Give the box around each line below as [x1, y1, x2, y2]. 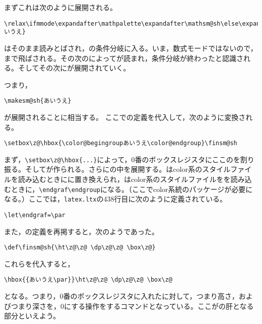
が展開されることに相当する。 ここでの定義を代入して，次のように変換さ [4, 111, 246, 122]
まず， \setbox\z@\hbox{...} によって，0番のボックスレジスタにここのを [4, 154, 240, 164]
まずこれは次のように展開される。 [4, 2, 117, 12]
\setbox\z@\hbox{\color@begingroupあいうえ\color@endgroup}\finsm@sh [4, 140, 237, 147]
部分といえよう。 [4, 310, 60, 321]
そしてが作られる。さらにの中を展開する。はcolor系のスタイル [25, 164, 231, 174]
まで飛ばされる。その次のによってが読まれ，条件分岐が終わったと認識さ [4, 52, 243, 63]
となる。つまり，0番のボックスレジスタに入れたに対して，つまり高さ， [4, 291, 239, 301]
